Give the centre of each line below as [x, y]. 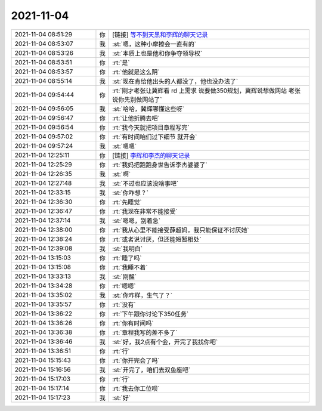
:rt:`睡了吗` [127, 258]
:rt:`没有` [124, 304]
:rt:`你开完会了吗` [136, 360]
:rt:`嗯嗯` [124, 286]
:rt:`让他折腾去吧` [136, 118]
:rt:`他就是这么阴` [136, 72]
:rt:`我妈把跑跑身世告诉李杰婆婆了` [160, 165]
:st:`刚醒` [125, 276]
